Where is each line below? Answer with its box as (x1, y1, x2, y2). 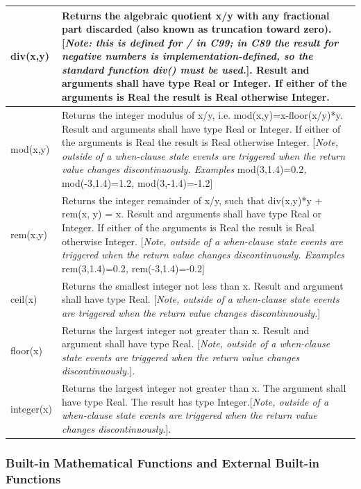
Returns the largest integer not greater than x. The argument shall (61, 381, 346, 395)
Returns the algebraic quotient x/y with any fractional (61, 8, 330, 22)
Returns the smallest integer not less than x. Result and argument (61, 278, 344, 292)
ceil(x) (10, 292, 37, 306)
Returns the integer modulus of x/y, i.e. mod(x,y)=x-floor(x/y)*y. (61, 107, 343, 122)
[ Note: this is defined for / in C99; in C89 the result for (61, 35, 339, 49)
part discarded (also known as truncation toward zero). (61, 22, 332, 36)
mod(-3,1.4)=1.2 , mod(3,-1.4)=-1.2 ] (61, 175, 213, 190)
